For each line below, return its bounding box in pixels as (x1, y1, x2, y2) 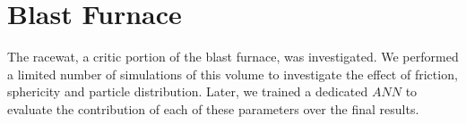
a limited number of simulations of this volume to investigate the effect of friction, (7, 64, 458, 83)
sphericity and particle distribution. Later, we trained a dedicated (7, 82, 368, 101)
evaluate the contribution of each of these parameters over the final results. (7, 99, 419, 118)
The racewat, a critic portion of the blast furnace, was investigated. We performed (7, 47, 459, 66)
